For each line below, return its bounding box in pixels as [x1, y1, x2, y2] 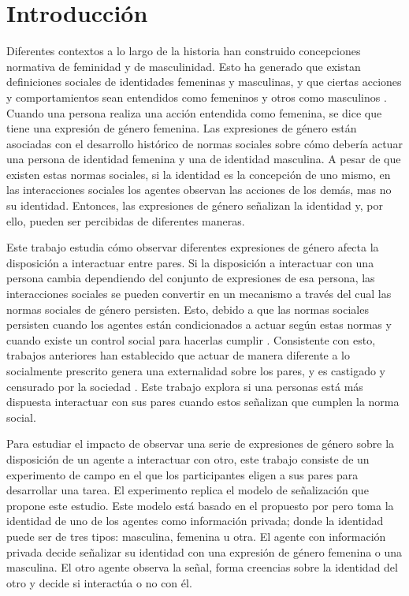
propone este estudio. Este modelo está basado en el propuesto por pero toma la [6, 497, 394, 513]
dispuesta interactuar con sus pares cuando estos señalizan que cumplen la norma [6, 393, 400, 410]
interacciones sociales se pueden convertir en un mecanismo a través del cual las [6, 285, 392, 302]
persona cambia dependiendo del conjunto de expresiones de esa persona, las [6, 270, 375, 286]
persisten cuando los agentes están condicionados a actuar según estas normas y [6, 316, 392, 333]
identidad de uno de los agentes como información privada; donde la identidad [6, 512, 384, 529]
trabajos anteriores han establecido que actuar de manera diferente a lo [6, 347, 351, 363]
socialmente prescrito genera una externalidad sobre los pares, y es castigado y [6, 363, 386, 378]
